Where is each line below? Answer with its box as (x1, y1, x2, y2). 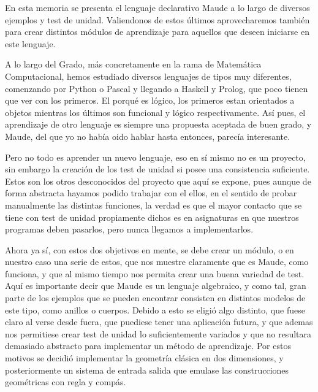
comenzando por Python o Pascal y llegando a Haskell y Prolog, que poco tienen (5, 82, 308, 94)
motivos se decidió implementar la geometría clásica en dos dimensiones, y (5, 352, 284, 364)
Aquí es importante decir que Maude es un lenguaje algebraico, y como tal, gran (5, 279, 306, 292)
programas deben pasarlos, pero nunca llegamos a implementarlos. (5, 223, 254, 236)
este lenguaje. (5, 37, 56, 50)
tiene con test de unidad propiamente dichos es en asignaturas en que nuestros (5, 210, 299, 223)
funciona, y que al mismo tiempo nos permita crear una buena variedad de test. (5, 267, 305, 280)
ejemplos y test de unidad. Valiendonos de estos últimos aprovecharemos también (5, 13, 310, 26)
